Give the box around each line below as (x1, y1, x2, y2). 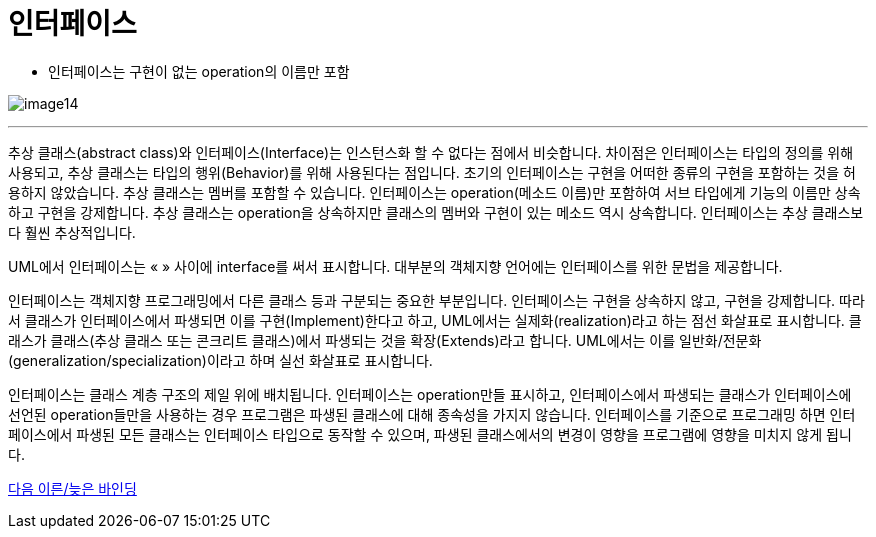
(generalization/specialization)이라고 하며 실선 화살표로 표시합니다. (8, 351, 433, 369)
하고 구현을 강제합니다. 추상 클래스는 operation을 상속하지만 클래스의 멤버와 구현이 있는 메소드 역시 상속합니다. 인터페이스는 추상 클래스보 (8, 203, 864, 221)
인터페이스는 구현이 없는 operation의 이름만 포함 (48, 62, 350, 80)
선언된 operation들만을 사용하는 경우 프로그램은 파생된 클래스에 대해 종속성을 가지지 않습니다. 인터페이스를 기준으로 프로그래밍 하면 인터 (8, 405, 856, 423)
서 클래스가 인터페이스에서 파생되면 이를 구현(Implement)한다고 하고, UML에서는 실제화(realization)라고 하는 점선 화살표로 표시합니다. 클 (8, 311, 862, 329)
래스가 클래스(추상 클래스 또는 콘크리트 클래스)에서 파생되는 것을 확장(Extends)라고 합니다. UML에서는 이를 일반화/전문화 (8, 331, 762, 349)
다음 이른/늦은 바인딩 (8, 479, 137, 497)
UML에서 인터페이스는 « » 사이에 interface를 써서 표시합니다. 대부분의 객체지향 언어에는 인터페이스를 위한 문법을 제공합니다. (8, 257, 783, 275)
